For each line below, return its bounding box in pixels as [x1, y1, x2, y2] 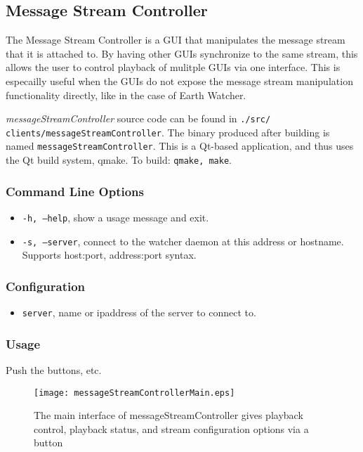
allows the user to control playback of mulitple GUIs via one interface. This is [6, 60, 341, 75]
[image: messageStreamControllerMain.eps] [34, 387, 235, 398]
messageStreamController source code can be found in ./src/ [6, 111, 271, 126]
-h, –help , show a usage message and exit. [22, 210, 209, 225]
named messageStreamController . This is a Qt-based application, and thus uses [6, 138, 354, 153]
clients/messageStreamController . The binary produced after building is [6, 124, 330, 139]
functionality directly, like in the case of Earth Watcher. [6, 87, 246, 102]
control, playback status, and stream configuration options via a [34, 421, 309, 436]
